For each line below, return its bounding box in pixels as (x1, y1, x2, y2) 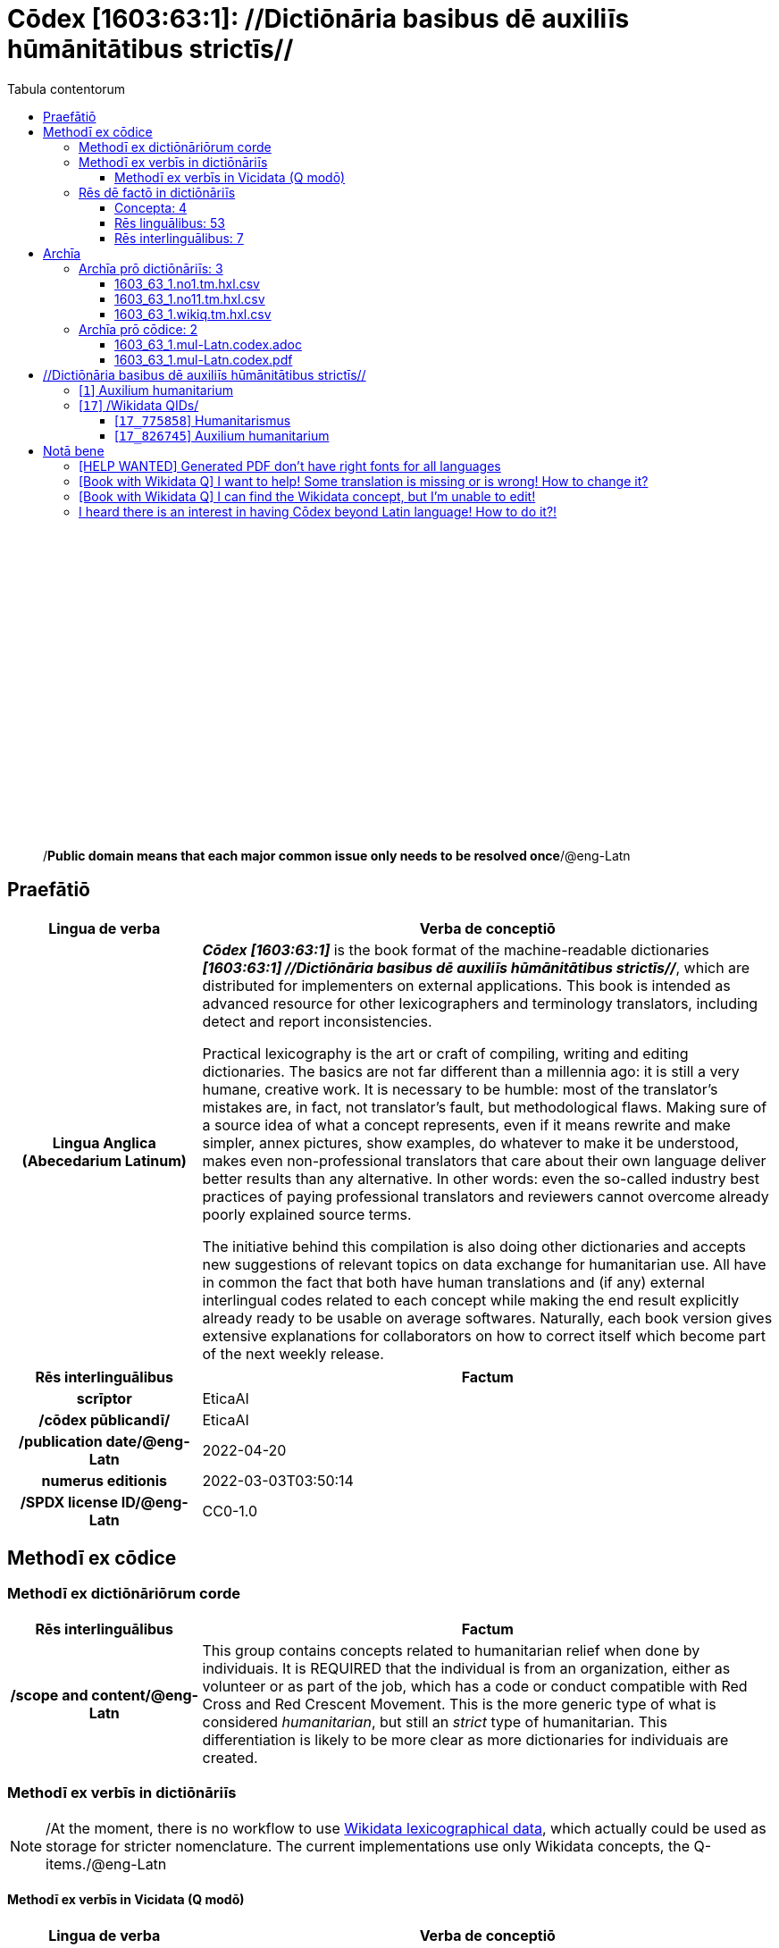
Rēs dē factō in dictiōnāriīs (79, 184, 236, 200)
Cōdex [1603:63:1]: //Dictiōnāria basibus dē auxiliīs (7, 4, 630, 34)
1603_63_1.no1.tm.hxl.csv (114, 275, 260, 291)
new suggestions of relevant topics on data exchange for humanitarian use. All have (202, 1255, 766, 1273)
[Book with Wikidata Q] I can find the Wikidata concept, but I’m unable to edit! (79, 488, 536, 504)
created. (202, 1748, 258, 1767)
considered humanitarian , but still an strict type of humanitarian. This (202, 1712, 667, 1731)
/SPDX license (20, 1492, 119, 1511)
